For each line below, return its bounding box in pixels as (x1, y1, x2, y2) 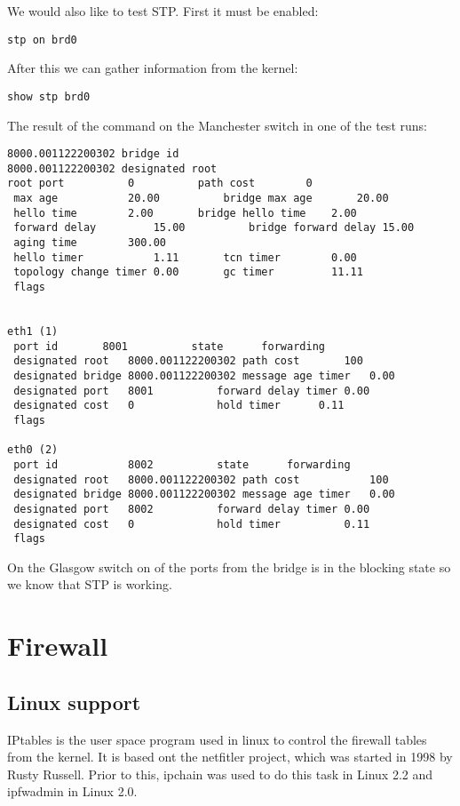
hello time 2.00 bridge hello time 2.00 (13, 206, 357, 219)
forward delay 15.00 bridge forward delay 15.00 (13, 221, 415, 235)
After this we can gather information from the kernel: (7, 59, 298, 77)
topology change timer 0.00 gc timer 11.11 (13, 266, 363, 279)
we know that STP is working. (7, 575, 172, 594)
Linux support (7, 688, 141, 715)
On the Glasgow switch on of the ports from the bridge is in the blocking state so (7, 557, 451, 576)
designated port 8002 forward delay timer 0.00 (13, 502, 370, 515)
